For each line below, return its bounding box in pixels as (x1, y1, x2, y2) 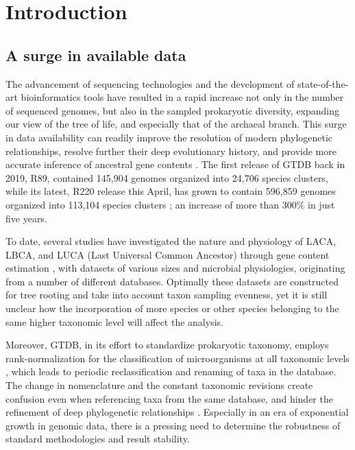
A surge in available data (5, 44, 186, 65)
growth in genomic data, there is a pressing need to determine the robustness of (5, 418, 341, 432)
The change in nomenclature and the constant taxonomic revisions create (5, 378, 313, 392)
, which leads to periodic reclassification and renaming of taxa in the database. (5, 364, 336, 379)
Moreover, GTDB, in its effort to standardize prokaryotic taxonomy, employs (5, 337, 329, 352)
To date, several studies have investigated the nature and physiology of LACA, (5, 234, 336, 248)
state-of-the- (297, 76, 349, 91)
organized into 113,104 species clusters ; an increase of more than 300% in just (5, 197, 335, 211)
